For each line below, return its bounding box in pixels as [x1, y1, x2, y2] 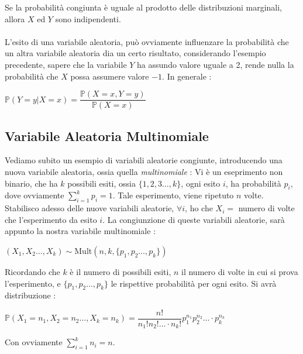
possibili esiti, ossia [67, 177, 136, 189]
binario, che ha [5, 177, 58, 189]
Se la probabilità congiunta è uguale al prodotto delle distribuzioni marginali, [5, 1, 282, 13]
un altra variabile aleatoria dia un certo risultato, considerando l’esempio [5, 47, 266, 59]
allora [5, 12, 25, 25]
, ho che [185, 202, 213, 214]
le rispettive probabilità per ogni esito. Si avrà [111, 277, 277, 289]
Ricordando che [5, 265, 60, 277]
